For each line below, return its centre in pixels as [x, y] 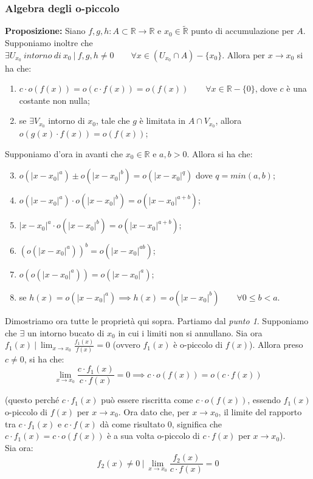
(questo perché [32, 400]
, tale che [113, 121]
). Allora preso [276, 345]
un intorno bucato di [66, 332]
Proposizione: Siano [45, 31]
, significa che [197, 423]
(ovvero [126, 345]
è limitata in [163, 121]
